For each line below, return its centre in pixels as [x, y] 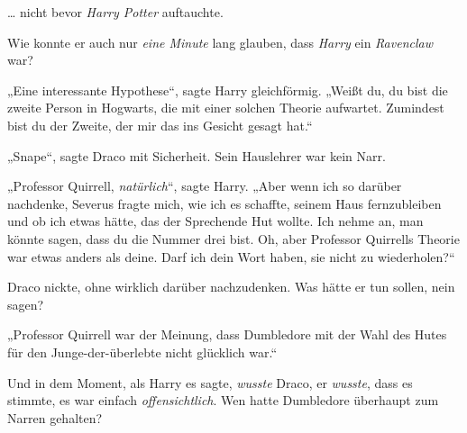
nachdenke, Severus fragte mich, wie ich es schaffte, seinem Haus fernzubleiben [224, 203]
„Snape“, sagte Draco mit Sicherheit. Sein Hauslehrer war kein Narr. [197, 155]
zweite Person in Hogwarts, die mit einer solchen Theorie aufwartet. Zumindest [226, 108]
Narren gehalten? [55, 417]
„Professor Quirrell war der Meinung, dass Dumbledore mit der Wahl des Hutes [227, 334]
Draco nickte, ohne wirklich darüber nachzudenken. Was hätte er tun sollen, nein [231, 287]
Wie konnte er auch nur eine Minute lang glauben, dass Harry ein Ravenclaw [220, 42]
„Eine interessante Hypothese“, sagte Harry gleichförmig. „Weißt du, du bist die [228, 90]
